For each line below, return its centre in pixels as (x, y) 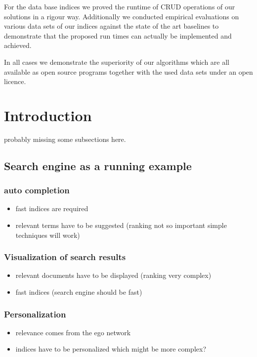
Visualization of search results (65, 257)
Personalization (35, 314)
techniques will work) (48, 235)
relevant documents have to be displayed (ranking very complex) (113, 275)
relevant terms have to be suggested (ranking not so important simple (121, 225)
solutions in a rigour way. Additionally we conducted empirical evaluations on (122, 16)
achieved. (18, 45)
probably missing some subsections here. (65, 139)
